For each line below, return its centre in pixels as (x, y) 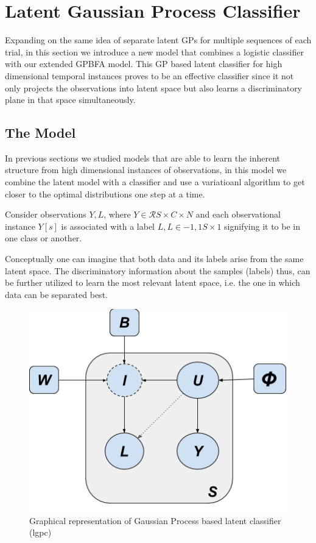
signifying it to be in (262, 226)
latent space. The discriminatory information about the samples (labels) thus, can (158, 270)
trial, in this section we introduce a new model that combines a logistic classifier (154, 51)
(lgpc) (40, 532)
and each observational (238, 214)
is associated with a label (108, 226)
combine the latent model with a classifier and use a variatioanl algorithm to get (155, 182)
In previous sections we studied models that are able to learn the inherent (143, 158)
